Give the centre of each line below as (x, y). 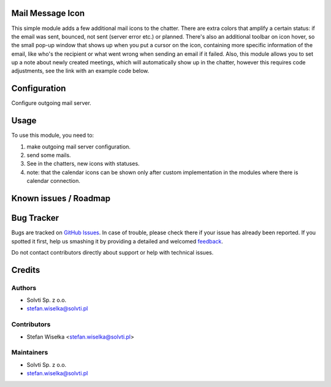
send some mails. (49, 155)
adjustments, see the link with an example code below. (80, 71)
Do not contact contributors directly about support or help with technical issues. (112, 252)
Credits (26, 270)
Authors (24, 288)
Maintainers (30, 353)
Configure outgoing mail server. (51, 103)
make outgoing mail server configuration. (79, 147)
